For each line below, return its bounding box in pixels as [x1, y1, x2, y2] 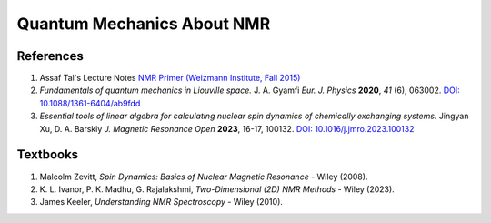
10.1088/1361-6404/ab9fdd [39, 97, 141, 108]
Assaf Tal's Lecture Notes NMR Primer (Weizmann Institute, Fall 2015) [39, 73, 301, 84]
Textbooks [16, 147, 79, 163]
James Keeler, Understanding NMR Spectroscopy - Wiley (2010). [39, 197, 284, 208]
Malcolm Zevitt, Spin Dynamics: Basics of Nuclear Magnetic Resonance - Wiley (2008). [39, 171, 368, 182]
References [16, 48, 84, 64]
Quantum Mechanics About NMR [16, 14, 271, 34]
